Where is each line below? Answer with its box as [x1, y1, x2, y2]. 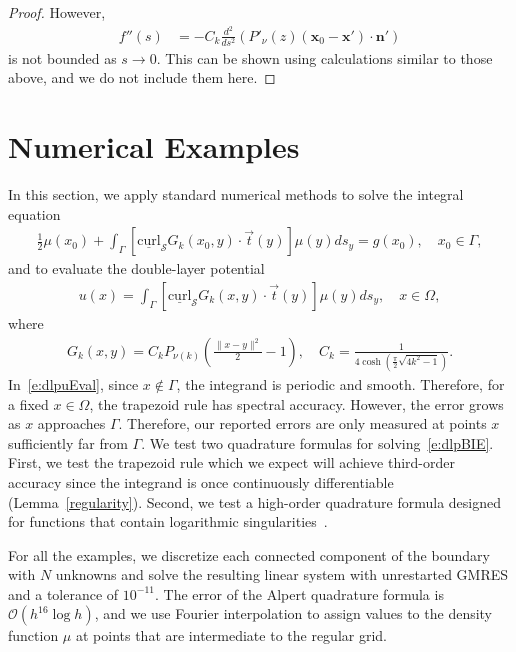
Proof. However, [8, 2, 106, 22]
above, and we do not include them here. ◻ [8, 67, 276, 88]
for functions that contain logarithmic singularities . [8, 511, 328, 532]
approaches [37, 413, 106, 434]
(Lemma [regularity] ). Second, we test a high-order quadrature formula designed [8, 491, 502, 512]
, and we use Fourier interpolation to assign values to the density [94, 603, 493, 624]
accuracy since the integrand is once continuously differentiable [8, 471, 394, 492]
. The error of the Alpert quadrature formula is [154, 583, 444, 604]
